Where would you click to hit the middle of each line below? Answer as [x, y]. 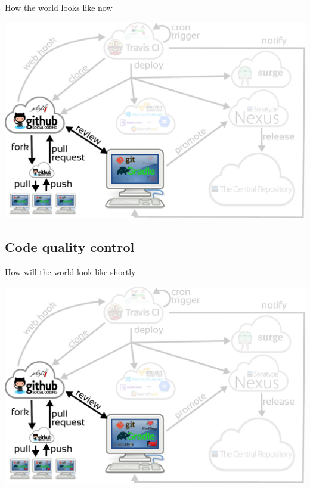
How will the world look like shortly [70, 272]
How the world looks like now [59, 7]
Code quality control [70, 247]
